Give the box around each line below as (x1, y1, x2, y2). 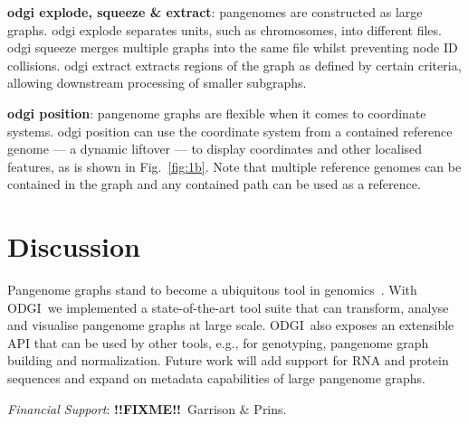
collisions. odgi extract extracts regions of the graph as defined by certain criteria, (7, 55, 462, 74)
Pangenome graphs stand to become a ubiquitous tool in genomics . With (7, 280, 417, 299)
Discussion (7, 228, 140, 265)
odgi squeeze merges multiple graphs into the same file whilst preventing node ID (7, 38, 458, 57)
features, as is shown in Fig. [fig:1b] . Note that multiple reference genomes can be (7, 156, 462, 175)
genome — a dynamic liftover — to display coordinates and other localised (7, 139, 423, 158)
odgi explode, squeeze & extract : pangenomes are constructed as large (7, 3, 423, 21)
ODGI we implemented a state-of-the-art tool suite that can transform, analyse (7, 297, 449, 316)
